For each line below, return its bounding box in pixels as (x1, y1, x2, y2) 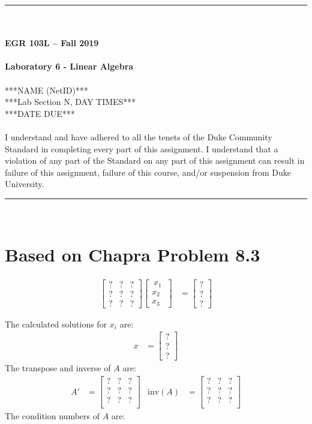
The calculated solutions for (5, 317, 107, 330)
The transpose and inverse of (5, 362, 111, 374)
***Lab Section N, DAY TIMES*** (5, 95, 136, 108)
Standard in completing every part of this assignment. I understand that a (5, 142, 278, 155)
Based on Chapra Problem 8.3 (5, 242, 260, 266)
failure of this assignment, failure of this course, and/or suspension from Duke (5, 166, 292, 178)
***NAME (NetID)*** (5, 83, 88, 96)
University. (5, 178, 44, 190)
